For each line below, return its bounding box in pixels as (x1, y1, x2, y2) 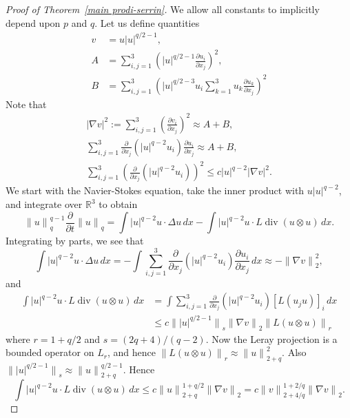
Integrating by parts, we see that (6, 233, 144, 248)
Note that (6, 96, 47, 111)
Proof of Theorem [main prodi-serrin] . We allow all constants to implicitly (6, 2, 320, 16)
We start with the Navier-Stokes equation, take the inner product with (6, 183, 305, 198)
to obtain (99, 197, 138, 211)
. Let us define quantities (94, 15, 200, 30)
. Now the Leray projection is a (205, 331, 338, 346)
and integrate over (6, 197, 83, 211)
